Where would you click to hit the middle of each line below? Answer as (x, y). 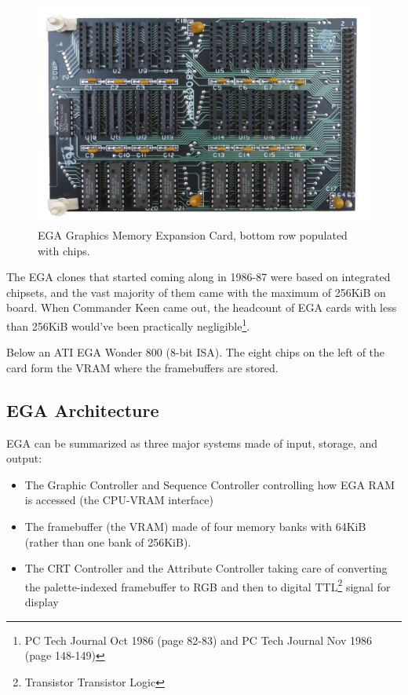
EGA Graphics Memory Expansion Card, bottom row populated (193, 235)
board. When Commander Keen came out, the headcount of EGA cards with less (202, 307)
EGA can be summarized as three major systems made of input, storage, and (192, 443)
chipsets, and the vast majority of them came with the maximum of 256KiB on (196, 292)
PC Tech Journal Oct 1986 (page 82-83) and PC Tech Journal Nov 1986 (199, 640)
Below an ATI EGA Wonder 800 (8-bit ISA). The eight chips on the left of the (196, 352)
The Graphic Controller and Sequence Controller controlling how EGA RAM (210, 484)
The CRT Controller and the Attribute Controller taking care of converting (206, 568)
